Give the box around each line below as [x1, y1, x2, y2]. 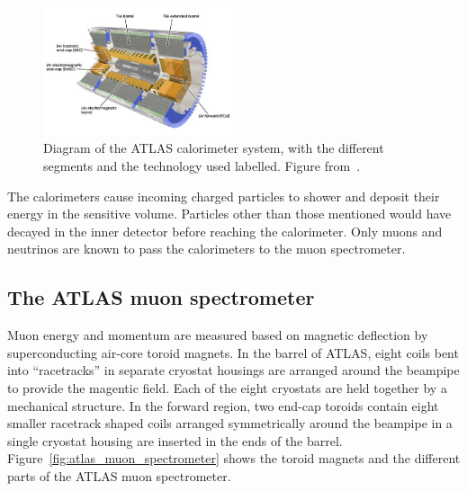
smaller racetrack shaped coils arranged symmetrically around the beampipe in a [7, 414, 453, 433]
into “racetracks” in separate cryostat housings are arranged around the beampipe [7, 361, 460, 379]
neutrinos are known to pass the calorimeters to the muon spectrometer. [7, 239, 406, 258]
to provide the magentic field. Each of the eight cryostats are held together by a [7, 378, 447, 397]
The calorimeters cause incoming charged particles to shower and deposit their [7, 186, 440, 205]
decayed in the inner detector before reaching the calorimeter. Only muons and [7, 221, 443, 240]
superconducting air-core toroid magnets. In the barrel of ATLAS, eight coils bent [7, 343, 459, 362]
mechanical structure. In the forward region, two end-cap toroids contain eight [7, 396, 439, 415]
